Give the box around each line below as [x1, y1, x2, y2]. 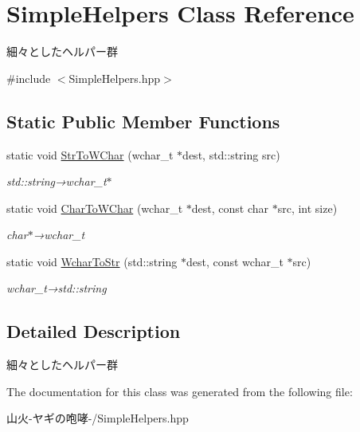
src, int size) [277, 199, 338, 216]
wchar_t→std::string [6, 280, 107, 297]
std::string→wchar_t [6, 173, 107, 190]
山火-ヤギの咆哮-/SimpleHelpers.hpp [6, 410, 189, 426]
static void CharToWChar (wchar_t [6, 199, 183, 216]
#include [6, 69, 51, 86]
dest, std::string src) [182, 146, 280, 163]
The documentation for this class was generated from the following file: [6, 383, 353, 399]
